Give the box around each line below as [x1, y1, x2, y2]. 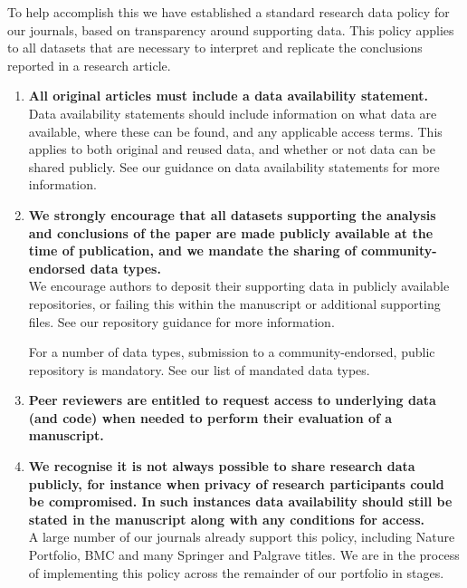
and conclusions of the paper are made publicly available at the [28, 223, 434, 242]
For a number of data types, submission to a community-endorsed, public [28, 342, 435, 361]
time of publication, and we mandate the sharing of [28, 241, 357, 260]
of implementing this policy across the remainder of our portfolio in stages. [28, 563, 444, 582]
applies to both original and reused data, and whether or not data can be [28, 140, 435, 159]
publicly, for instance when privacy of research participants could [28, 474, 444, 493]
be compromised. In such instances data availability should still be [28, 492, 453, 511]
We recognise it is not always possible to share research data [28, 457, 415, 476]
